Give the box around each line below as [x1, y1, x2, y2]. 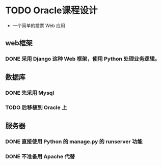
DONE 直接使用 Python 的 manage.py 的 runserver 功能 [5, 138, 143, 145]
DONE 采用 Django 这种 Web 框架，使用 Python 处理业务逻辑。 [5, 56, 160, 63]
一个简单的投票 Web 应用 [12, 22, 65, 29]
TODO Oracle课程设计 [5, 5, 98, 16]
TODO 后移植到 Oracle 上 [5, 104, 67, 111]
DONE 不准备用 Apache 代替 [5, 153, 75, 160]
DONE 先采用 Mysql [5, 89, 55, 96]
